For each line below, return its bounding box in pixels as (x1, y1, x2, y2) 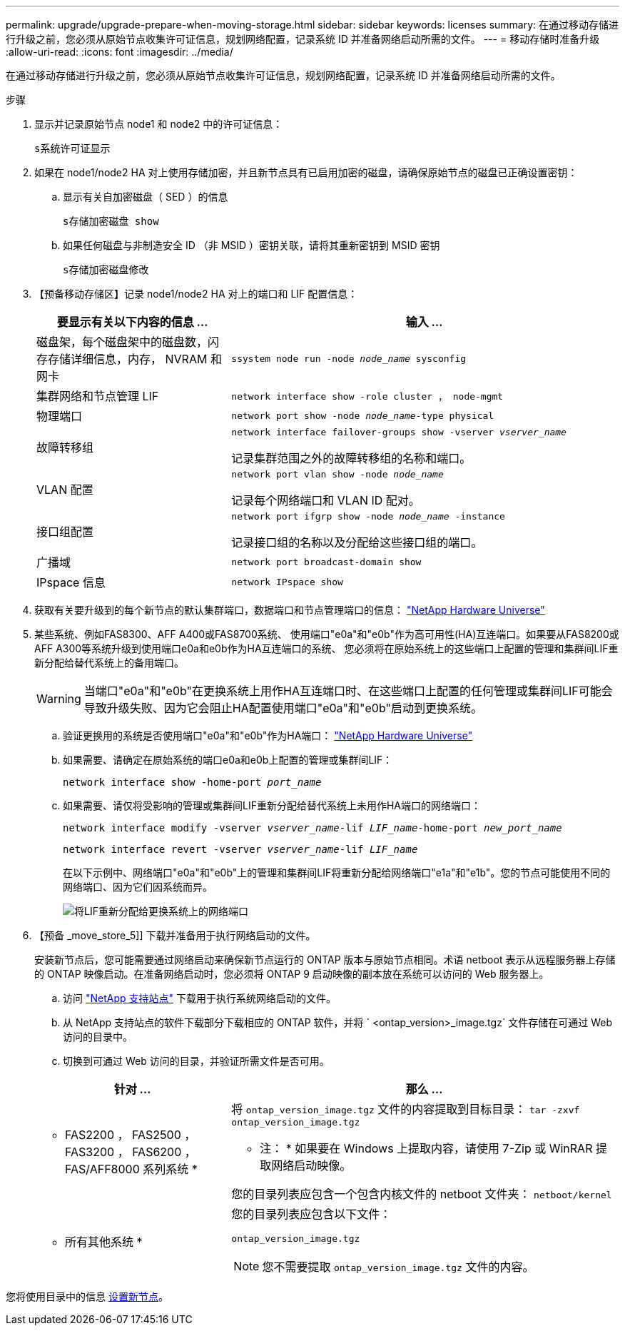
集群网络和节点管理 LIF (36, 389, 159, 403)
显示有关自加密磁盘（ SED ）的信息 (63, 191, 228, 203)
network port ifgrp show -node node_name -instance (231, 511, 505, 522)
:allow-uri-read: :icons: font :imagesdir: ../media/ (6, 46, 233, 58)
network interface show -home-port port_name (63, 776, 322, 788)
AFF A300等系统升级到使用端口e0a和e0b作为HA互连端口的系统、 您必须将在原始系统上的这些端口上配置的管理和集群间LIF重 (34, 642, 619, 654)
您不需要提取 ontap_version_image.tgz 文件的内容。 (262, 1260, 534, 1274)
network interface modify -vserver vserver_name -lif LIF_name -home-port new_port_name (63, 822, 562, 834)
